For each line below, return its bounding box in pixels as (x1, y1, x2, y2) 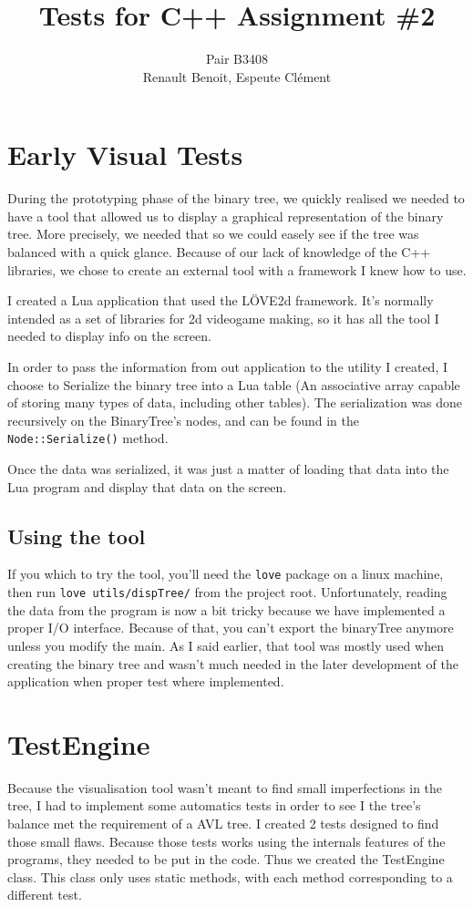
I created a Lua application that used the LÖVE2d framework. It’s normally (7, 291, 434, 310)
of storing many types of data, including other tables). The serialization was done (7, 393, 463, 412)
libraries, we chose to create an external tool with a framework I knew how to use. (7, 260, 467, 279)
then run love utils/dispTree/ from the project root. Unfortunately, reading (7, 582, 447, 602)
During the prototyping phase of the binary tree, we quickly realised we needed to (7, 189, 465, 208)
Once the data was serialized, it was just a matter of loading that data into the (7, 459, 449, 479)
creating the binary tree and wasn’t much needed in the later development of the (7, 654, 458, 673)
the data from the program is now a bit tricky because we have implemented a (7, 600, 446, 619)
